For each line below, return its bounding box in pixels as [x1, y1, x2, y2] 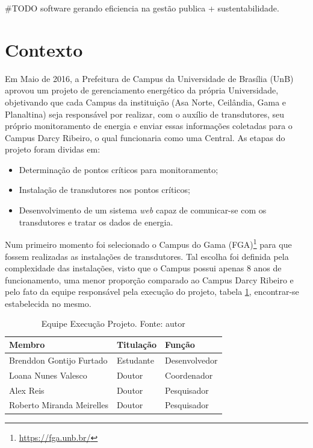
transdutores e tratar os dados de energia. [19, 215, 173, 228]
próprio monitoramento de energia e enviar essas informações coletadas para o [5, 119, 293, 132]
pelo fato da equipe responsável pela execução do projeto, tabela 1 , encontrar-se [5, 285, 299, 298]
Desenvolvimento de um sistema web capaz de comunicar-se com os [19, 204, 267, 216]
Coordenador [165, 368, 213, 381]
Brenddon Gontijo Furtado [9, 353, 108, 366]
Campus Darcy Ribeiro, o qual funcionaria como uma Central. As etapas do [5, 131, 285, 144]
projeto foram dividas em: [5, 143, 101, 156]
